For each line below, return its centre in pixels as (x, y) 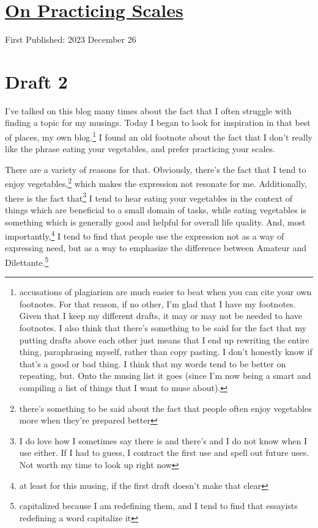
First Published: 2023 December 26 (71, 39)
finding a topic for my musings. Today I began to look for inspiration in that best (158, 123)
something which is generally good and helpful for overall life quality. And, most (155, 222)
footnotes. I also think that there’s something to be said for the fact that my (163, 328)
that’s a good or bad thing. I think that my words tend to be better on (153, 363)
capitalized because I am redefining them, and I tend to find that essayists (158, 506)
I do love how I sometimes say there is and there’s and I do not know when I (163, 440)
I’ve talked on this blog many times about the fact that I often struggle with (148, 110)
